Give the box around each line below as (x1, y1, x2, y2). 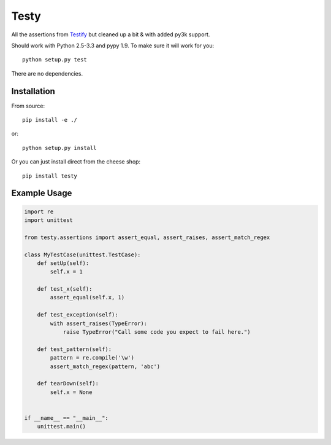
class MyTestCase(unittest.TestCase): (24, 251, 141, 258)
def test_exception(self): (37, 311, 119, 318)
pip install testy (22, 172, 78, 179)
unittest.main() (37, 423, 86, 430)
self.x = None (50, 388, 93, 396)
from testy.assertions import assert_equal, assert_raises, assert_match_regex (24, 234, 270, 241)
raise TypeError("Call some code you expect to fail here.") (63, 329, 251, 336)
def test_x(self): (37, 286, 93, 293)
